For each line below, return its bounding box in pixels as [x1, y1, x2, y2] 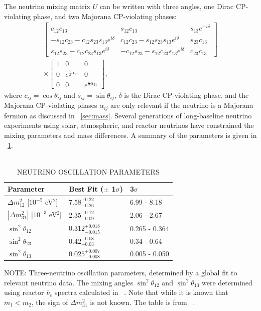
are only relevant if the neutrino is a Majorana [110, 100, 253, 110]
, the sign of [31, 296, 68, 307]
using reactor [4, 287, 44, 297]
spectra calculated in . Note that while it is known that [55, 287, 228, 297]
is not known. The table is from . [90, 296, 195, 307]
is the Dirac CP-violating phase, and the [124, 89, 249, 100]
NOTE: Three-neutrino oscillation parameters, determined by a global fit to [4, 267, 237, 277]
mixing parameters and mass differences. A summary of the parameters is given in [4, 130, 257, 140]
